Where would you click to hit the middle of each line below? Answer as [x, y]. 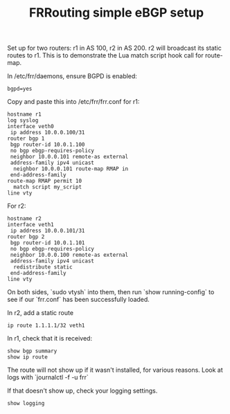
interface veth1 [30, 225]
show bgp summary [32, 351]
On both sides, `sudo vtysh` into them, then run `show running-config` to [111, 292]
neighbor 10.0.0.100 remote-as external [69, 255]
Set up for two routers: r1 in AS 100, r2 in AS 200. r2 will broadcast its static [114, 48]
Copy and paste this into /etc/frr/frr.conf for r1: [73, 102]
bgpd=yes [20, 89]
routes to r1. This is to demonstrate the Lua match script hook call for [106, 55]
